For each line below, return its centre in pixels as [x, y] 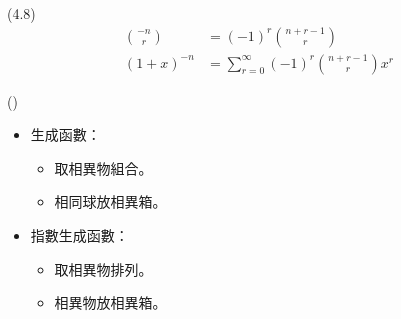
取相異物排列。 [103, 268]
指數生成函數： [79, 235]
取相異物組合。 [103, 167]
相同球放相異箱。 [110, 201]
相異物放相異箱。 [110, 302]
